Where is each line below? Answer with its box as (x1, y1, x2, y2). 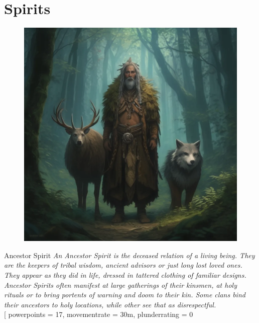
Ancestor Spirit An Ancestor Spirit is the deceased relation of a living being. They (4, 250, 255, 260)
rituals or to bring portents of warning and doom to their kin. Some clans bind (4, 289, 245, 300)
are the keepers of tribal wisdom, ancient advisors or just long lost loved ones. (4, 260, 242, 270)
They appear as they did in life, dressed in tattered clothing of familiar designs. (4, 269, 246, 280)
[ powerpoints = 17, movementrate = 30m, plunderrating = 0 (4, 309, 193, 319)
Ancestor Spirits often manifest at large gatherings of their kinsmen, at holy (4, 279, 237, 290)
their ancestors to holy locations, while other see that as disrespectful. (4, 299, 216, 309)
